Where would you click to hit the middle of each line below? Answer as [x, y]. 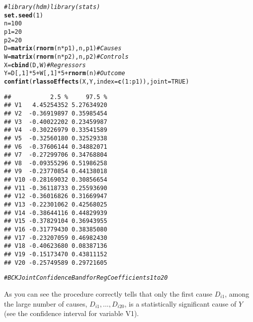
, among [237, 294]
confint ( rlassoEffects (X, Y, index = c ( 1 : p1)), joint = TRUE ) [97, 81]
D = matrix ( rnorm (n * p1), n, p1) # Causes [63, 49]
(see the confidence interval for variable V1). [72, 313]
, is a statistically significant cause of [180, 303]
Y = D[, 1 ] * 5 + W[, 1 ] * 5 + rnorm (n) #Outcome [65, 73]
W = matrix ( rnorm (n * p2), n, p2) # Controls [66, 56]
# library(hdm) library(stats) [52, 7]
